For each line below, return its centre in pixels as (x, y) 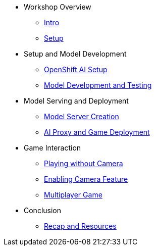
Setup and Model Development (75, 54)
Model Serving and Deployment (76, 101)
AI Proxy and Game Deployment (97, 132)
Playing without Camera (84, 163)
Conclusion (43, 210)
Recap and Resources (80, 226)
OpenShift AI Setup (76, 69)
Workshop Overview (58, 7)
